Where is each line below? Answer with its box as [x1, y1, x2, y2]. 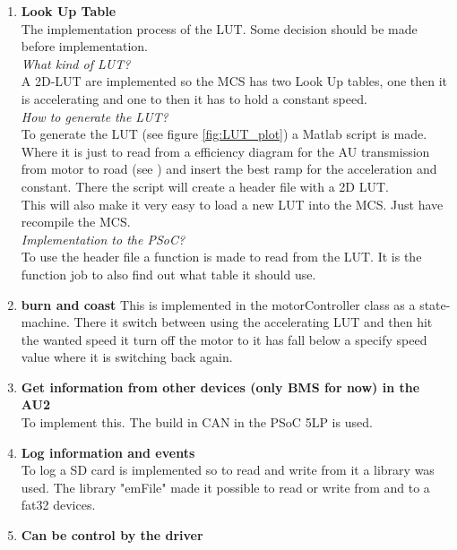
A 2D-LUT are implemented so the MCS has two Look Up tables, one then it [21, 72, 448, 90]
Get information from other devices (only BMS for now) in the [21, 377, 420, 396]
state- [419, 295, 451, 314]
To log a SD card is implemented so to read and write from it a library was [21, 460, 435, 479]
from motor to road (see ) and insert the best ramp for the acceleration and [21, 159, 437, 178]
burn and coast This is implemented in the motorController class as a [21, 295, 416, 314]
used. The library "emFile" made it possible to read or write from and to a [21, 477, 430, 496]
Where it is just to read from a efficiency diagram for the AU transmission [21, 142, 430, 160]
